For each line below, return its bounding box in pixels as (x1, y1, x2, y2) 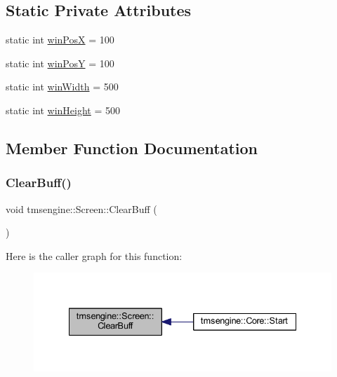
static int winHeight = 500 (6, 102, 121, 117)
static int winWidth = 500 (6, 79, 119, 94)
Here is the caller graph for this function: (6, 248, 183, 263)
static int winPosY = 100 (6, 55, 114, 70)
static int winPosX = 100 (6, 32, 114, 47)
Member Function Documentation (6, 137, 258, 158)
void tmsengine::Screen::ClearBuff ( (6, 201, 157, 216)
